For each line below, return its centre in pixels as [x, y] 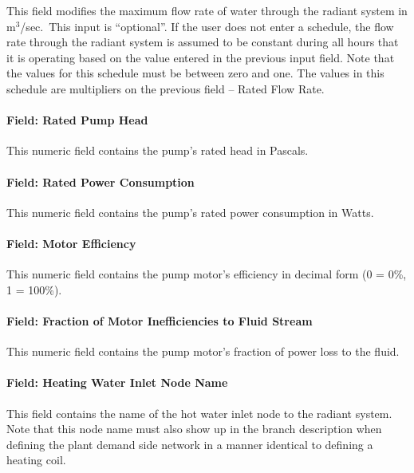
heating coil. [36, 460]
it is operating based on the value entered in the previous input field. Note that [201, 57]
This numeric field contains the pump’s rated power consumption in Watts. [190, 212]
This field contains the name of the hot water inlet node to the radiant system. [199, 413]
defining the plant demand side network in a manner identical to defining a [190, 444]
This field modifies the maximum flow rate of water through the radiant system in [207, 10]
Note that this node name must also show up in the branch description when [194, 429]
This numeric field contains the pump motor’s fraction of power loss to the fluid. [203, 351]
